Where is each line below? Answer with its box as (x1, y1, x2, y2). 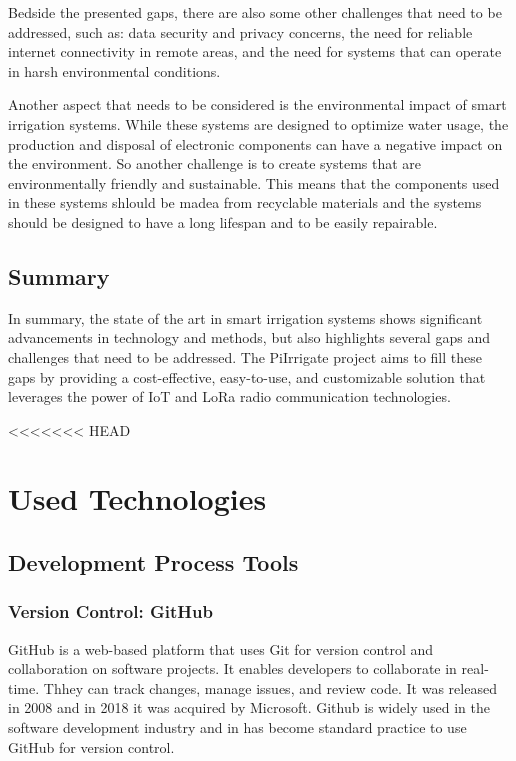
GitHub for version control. (8, 736, 175, 757)
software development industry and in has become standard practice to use (8, 717, 467, 738)
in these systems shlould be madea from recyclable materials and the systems (8, 192, 482, 213)
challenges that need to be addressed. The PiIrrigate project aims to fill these (8, 346, 482, 367)
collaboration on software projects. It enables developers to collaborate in (8, 658, 457, 679)
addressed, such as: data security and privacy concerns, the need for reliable (8, 21, 473, 42)
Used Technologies (8, 478, 267, 519)
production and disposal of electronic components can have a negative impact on (8, 133, 503, 154)
